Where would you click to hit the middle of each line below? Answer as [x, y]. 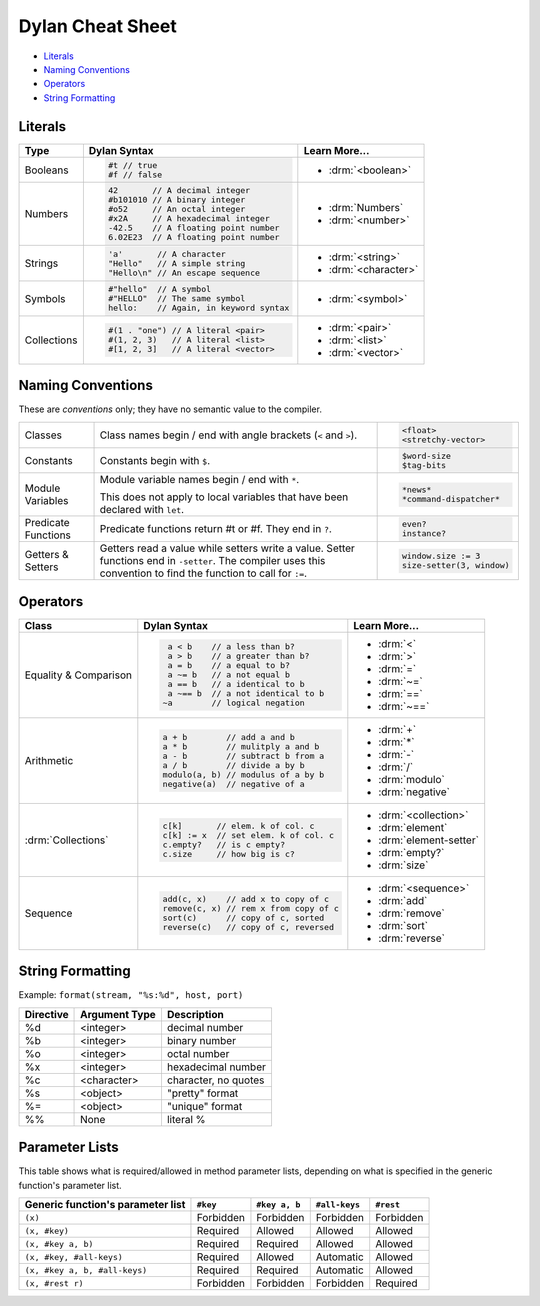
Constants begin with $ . [155, 460]
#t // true [133, 165]
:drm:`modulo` [411, 779]
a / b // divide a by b [233, 765]
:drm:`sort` [403, 925]
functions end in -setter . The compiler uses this [212, 561]
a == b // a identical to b [236, 684]
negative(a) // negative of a [233, 783]
